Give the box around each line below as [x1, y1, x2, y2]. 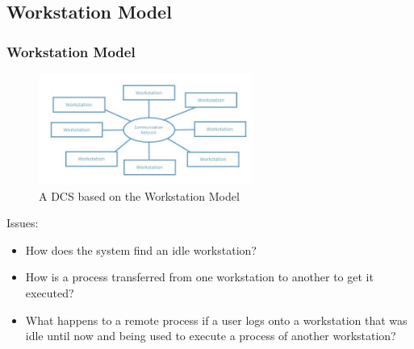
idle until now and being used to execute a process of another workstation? [25, 327, 396, 344]
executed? [25, 285, 74, 301]
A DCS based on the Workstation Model [39, 187, 240, 204]
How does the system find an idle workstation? [25, 241, 257, 258]
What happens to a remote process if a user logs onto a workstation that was [25, 311, 408, 328]
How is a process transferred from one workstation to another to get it [25, 268, 374, 285]
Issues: [6, 214, 39, 231]
